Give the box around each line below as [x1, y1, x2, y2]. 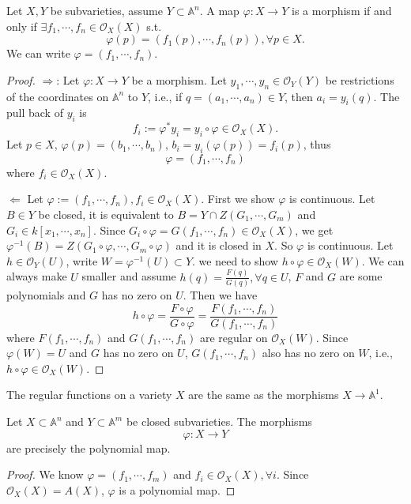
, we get [295, 221, 334, 238]
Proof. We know [6, 466, 84, 483]
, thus [303, 136, 331, 152]
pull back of [6, 104, 63, 121]
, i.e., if [148, 88, 183, 104]
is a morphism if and [292, 2, 392, 18]
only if [6, 17, 37, 34]
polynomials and [6, 287, 86, 303]
